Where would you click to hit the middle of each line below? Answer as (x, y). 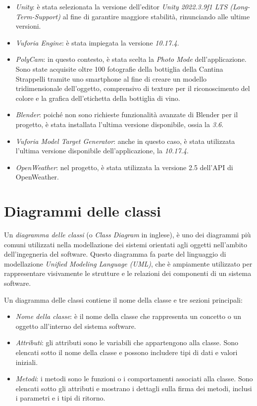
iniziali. (27, 362)
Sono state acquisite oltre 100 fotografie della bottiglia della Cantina (119, 68)
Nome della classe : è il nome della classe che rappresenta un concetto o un (128, 316)
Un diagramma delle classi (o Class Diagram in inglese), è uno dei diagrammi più (128, 235)
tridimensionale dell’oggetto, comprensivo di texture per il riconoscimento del (133, 88)
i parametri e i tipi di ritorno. (60, 398)
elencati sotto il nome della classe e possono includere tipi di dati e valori (127, 352)
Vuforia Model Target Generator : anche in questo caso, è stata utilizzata (125, 141)
